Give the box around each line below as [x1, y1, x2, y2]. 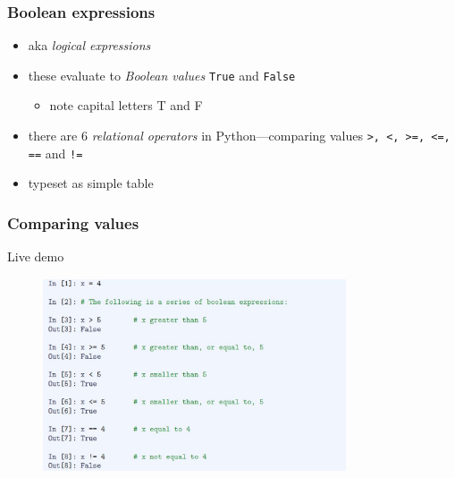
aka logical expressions [28, 36, 151, 55]
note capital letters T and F [49, 96, 203, 115]
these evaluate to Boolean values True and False [28, 65, 296, 84]
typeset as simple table [28, 174, 154, 192]
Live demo [7, 247, 64, 266]
